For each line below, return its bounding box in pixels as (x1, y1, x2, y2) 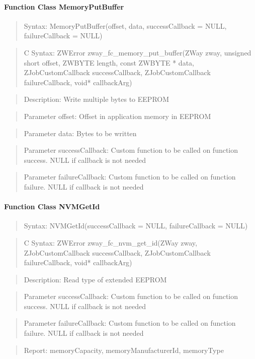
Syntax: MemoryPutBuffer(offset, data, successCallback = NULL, (24, 20, 227, 31)
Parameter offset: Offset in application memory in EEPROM (24, 110, 211, 121)
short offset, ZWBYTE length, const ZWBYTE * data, (24, 57, 194, 68)
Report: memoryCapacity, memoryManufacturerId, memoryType (24, 344, 224, 355)
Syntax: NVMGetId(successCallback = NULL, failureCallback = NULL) (24, 220, 248, 231)
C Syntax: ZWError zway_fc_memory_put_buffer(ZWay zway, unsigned (24, 47, 251, 57)
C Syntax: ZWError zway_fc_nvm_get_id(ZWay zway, (24, 237, 197, 248)
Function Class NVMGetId (4, 201, 100, 212)
